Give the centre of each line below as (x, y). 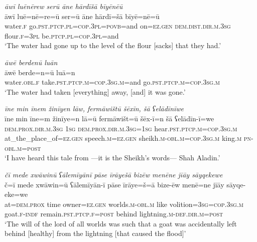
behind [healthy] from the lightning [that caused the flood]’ (95, 233)
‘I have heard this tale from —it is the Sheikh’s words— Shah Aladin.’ (112, 158)
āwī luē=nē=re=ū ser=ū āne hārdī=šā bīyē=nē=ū (82, 16)
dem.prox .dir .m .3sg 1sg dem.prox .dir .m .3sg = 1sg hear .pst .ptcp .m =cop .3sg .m (121, 128)
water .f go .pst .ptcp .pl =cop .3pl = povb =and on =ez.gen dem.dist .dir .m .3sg (118, 26)
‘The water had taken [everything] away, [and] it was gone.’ (95, 91)
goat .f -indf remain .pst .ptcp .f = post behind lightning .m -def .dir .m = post (114, 214)
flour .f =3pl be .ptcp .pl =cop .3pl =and (62, 35)
